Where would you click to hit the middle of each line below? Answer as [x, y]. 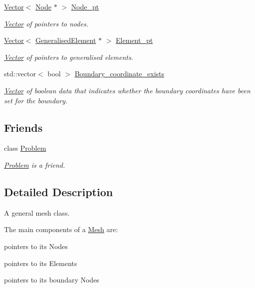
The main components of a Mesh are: [61, 229]
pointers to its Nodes [36, 246]
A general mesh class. [37, 212]
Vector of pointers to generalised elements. [69, 57]
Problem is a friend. [35, 164]
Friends [23, 127]
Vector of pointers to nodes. [46, 23]
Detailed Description [59, 191]
